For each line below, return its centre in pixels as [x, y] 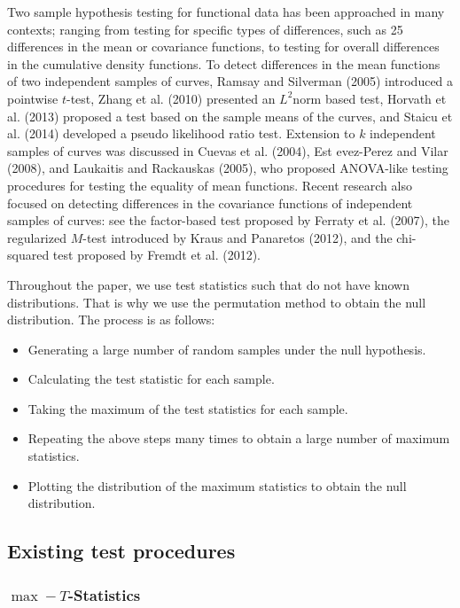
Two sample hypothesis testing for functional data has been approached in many [226, 12]
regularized [37, 237]
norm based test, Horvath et [370, 98]
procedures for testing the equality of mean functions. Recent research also [210, 185]
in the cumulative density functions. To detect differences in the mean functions [224, 63]
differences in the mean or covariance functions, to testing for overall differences [223, 47]
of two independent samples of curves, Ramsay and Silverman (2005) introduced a [230, 81]
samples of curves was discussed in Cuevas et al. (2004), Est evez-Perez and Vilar [228, 150]
